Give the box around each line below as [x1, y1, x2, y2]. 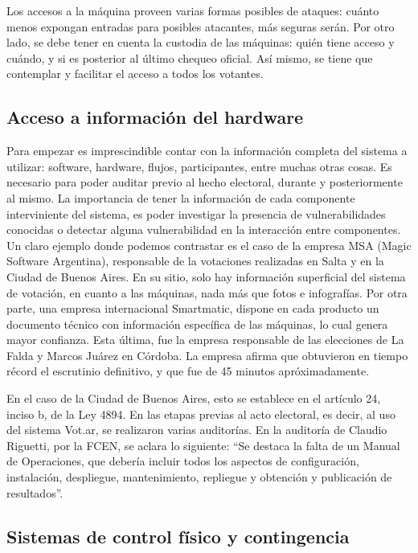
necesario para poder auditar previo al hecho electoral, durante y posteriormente [6, 174, 403, 190]
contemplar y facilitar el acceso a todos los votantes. [6, 65, 264, 82]
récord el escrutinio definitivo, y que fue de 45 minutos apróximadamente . [6, 363, 370, 379]
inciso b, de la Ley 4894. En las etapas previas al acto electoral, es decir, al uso [6, 405, 395, 422]
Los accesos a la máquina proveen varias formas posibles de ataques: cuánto [6, 2, 379, 18]
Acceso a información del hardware [6, 104, 304, 129]
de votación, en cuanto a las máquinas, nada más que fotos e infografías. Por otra [6, 284, 408, 301]
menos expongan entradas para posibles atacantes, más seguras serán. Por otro [6, 18, 395, 35]
